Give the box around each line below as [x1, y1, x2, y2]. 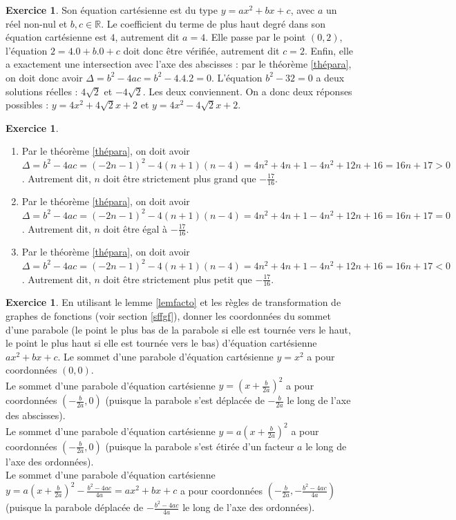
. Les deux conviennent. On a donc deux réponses [142, 84, 352, 98]
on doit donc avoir [6, 70, 83, 84]
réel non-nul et [6, 16, 68, 30]
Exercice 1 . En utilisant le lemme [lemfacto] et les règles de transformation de [6, 295, 341, 309]
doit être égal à [103, 221, 168, 235]
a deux [316, 70, 345, 84]
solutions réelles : [6, 84, 78, 98]
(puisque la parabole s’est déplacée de [105, 393, 265, 407]
